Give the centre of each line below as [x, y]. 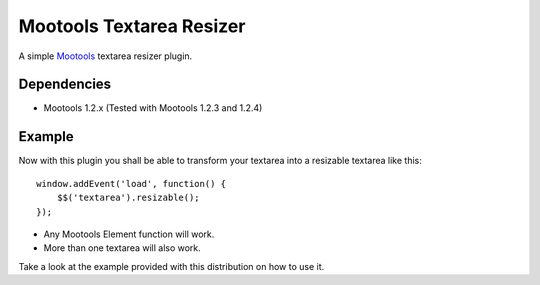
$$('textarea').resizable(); [128, 198]
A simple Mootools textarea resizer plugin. [105, 56]
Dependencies [65, 84]
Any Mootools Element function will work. [129, 234]
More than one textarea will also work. [122, 248]
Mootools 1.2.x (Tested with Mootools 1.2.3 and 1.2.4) [153, 108]
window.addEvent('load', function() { [131, 183]
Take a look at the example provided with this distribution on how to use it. [171, 266]
